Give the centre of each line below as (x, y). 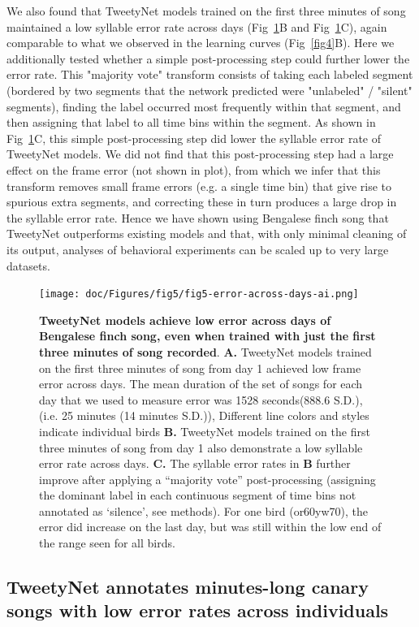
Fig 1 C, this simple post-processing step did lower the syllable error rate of (194, 138)
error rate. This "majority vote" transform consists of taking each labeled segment (210, 74)
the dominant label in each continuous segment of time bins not (198, 495)
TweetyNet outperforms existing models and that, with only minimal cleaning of (207, 234)
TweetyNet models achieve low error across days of (185, 320)
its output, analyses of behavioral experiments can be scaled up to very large (198, 249)
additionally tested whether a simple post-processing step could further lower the (208, 58)
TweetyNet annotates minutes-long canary (188, 587)
